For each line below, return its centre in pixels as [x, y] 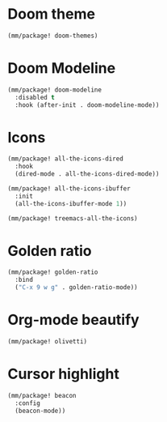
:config [28, 403]
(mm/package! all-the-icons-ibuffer [69, 188]
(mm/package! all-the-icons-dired [66, 159]
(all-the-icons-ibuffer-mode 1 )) [71, 203]
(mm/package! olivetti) [48, 341]
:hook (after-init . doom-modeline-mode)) [87, 105]
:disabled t [35, 97]
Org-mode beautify [73, 320]
